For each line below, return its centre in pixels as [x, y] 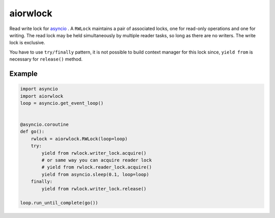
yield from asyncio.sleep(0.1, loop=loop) [95, 174]
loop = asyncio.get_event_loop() [62, 103]
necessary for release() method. [46, 59]
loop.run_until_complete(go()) [59, 203]
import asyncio [39, 89]
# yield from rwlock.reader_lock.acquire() [97, 167]
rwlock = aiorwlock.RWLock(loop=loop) [79, 139]
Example [23, 74]
